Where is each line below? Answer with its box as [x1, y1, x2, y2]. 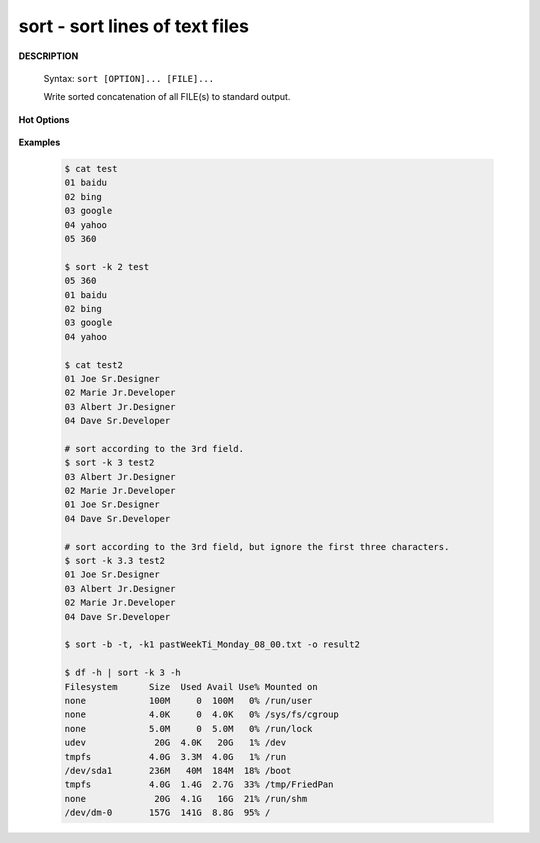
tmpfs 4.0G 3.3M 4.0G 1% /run [64, 751, 287, 762]
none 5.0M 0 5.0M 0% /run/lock [64, 723, 313, 734]
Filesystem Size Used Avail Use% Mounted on [64, 681, 319, 692]
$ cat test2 [64, 359, 124, 370]
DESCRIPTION [18, 50, 79, 62]
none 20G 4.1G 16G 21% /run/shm [64, 793, 308, 804]
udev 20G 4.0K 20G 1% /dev [64, 737, 287, 749]
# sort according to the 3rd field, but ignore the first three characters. [64, 541, 450, 552]
